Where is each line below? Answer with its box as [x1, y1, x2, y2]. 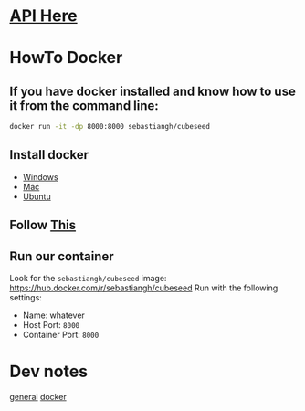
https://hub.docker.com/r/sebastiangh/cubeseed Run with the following [9, 282, 279, 293]
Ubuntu [22, 191, 52, 202]
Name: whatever [22, 310, 85, 321]
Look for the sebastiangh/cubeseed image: [9, 273, 167, 284]
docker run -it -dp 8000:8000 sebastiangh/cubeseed [9, 122, 210, 132]
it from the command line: [9, 98, 160, 113]
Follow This [9, 217, 76, 233]
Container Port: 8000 [22, 330, 100, 341]
